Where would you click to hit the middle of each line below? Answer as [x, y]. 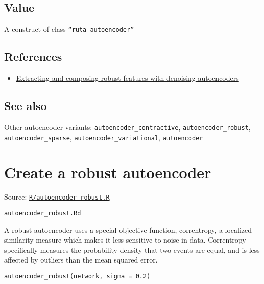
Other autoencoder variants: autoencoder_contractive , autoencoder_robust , [127, 127]
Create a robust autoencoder [108, 172]
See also [26, 106]
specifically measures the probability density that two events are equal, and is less [132, 249]
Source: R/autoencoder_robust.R [57, 197]
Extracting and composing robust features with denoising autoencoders [127, 78]
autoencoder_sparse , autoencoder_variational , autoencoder [104, 137]
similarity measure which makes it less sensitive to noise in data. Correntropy [125, 240]
